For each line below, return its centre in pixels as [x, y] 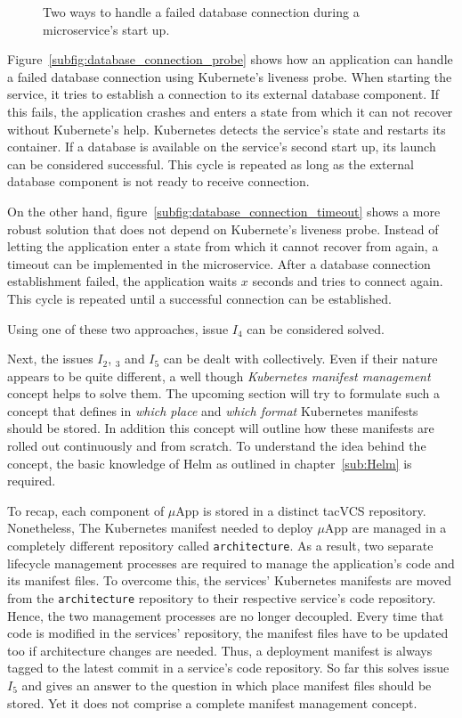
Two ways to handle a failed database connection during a [201, 12]
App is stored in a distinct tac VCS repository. [301, 510]
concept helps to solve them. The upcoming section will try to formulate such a [224, 393]
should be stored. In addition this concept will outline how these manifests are [221, 428]
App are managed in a [385, 528]
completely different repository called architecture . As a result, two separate [220, 546]
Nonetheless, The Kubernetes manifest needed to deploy [160, 528]
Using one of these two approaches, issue [118, 328]
